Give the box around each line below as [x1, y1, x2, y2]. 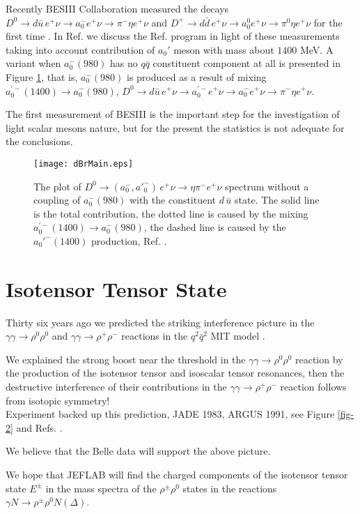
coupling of [33, 192, 81, 207]
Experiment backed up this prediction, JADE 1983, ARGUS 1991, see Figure [6, 407, 335, 421]
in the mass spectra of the [45, 481, 157, 495]
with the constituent [129, 192, 217, 207]
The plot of [33, 179, 81, 193]
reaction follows [280, 379, 347, 394]
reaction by [295, 352, 343, 366]
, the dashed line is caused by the [143, 220, 286, 234]
